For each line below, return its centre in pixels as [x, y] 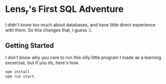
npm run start [20, 77]
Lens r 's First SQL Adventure [64, 10]
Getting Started [30, 45]
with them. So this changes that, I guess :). [49, 30]
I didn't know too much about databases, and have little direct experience [80, 25]
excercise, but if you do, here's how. [42, 63]
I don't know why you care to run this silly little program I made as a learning [83, 58]
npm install [17, 72]
